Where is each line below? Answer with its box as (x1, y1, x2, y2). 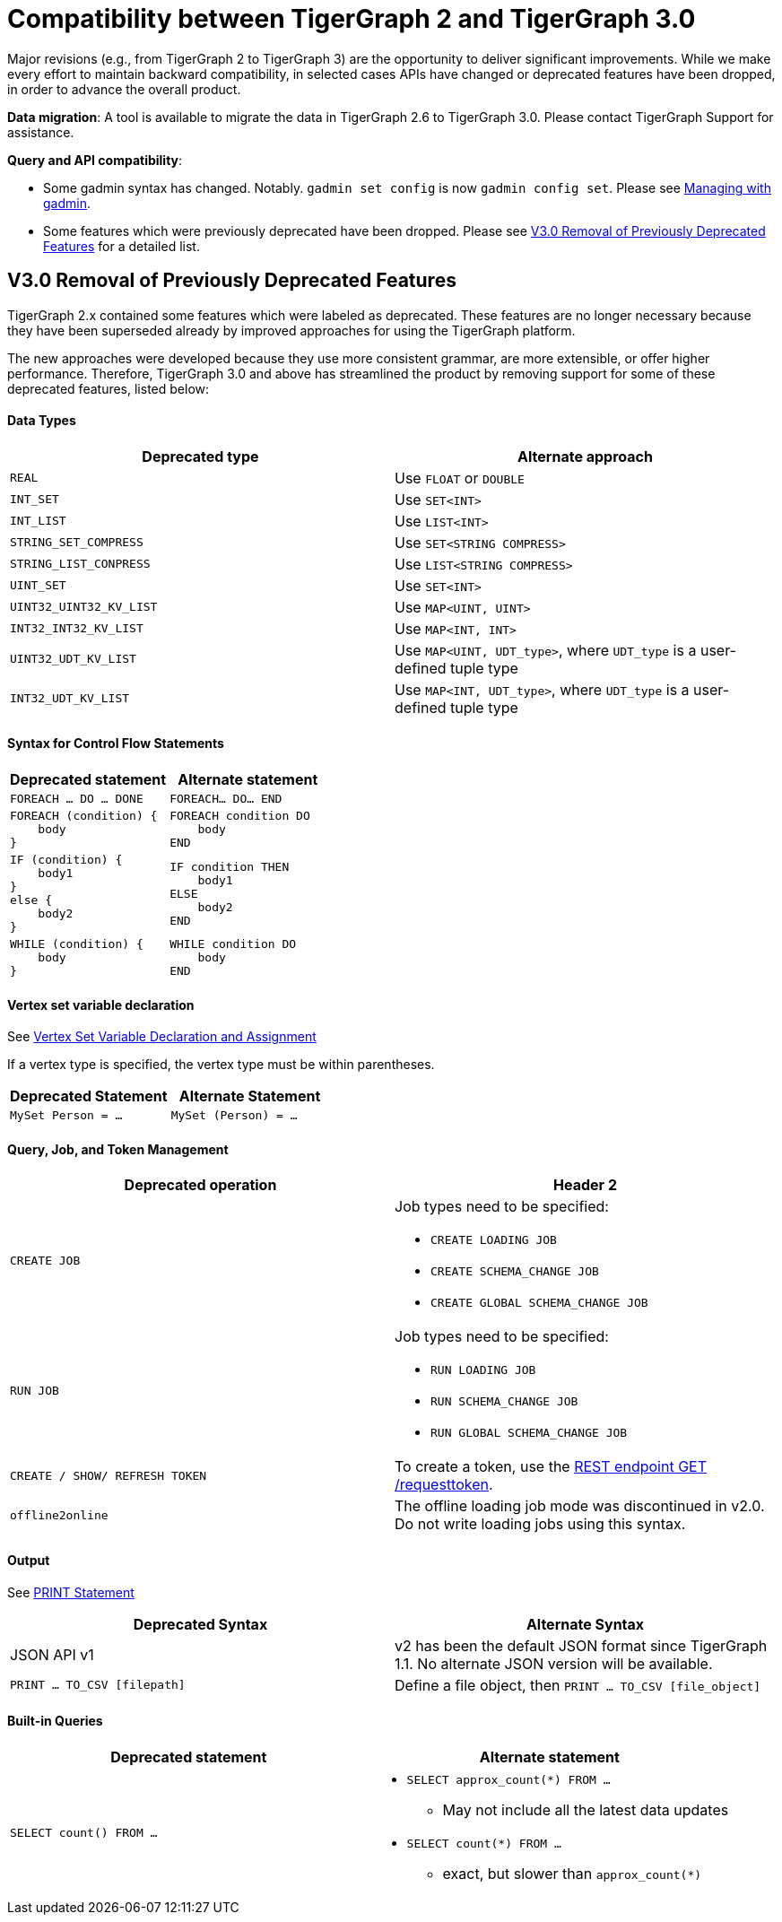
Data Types (7, 413, 76, 429)
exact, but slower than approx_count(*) (442, 1864, 702, 1883)
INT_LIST (10, 514, 66, 528)
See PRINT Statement (7, 1584, 135, 1600)
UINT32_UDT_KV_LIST (10, 652, 136, 666)
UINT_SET (10, 578, 66, 593)
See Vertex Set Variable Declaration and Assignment (7, 1029, 317, 1045)
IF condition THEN (169, 859, 290, 874)
